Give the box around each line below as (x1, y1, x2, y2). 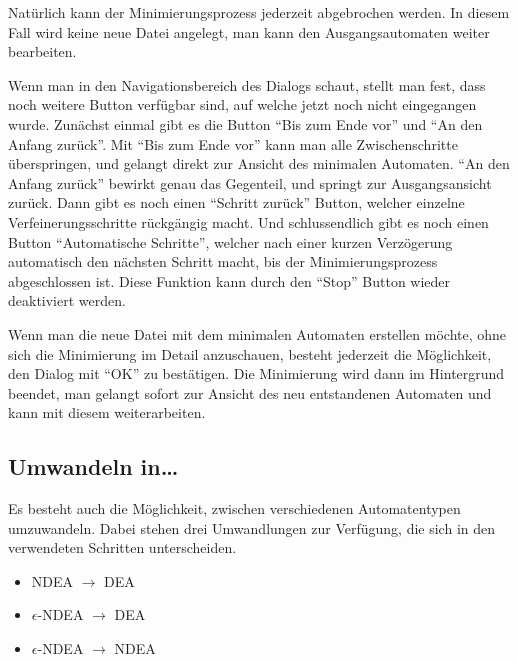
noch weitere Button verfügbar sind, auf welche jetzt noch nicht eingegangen (8, 94, 477, 115)
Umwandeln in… (8, 451, 179, 482)
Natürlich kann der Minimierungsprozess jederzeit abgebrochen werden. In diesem (8, 2, 510, 22)
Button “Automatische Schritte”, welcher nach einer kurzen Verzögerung (8, 231, 453, 252)
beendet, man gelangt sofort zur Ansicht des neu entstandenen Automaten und (8, 382, 492, 403)
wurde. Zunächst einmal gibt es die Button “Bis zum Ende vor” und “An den (8, 113, 483, 134)
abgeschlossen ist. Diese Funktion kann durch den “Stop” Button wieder (8, 270, 451, 291)
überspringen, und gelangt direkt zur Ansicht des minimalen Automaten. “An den (8, 153, 510, 174)
